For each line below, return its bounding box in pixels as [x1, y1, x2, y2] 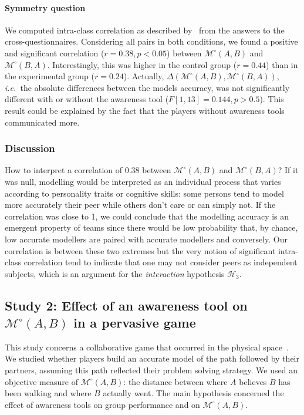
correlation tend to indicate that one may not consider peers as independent [23, 256, 298, 268]
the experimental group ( [5, 70, 94, 82]
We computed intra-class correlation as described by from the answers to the [5, 23, 285, 36]
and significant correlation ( [5, 46, 104, 59]
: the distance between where [123, 375, 228, 387]
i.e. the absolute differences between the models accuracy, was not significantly [5, 81, 290, 93]
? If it [278, 164, 299, 176]
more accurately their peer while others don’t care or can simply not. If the [5, 198, 276, 211]
